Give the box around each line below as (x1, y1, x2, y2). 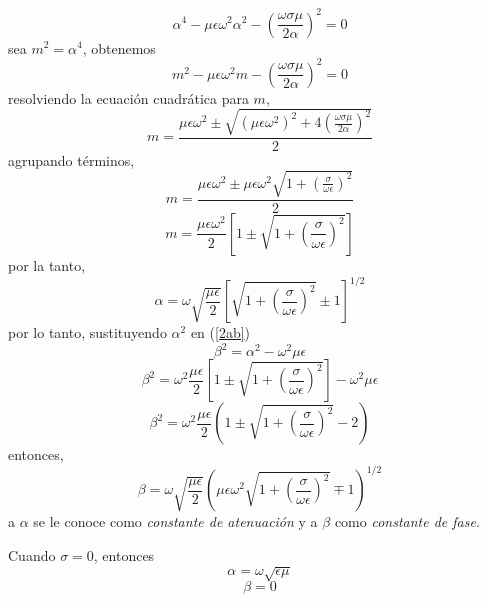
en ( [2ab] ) (190, 322, 251, 343)
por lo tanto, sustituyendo (8, 322, 167, 343)
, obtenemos (82, 37, 156, 58)
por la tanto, (8, 254, 86, 275)
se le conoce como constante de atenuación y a (33, 511, 318, 532)
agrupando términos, (8, 149, 135, 170)
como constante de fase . (334, 511, 480, 532)
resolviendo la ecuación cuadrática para (8, 87, 249, 108)
